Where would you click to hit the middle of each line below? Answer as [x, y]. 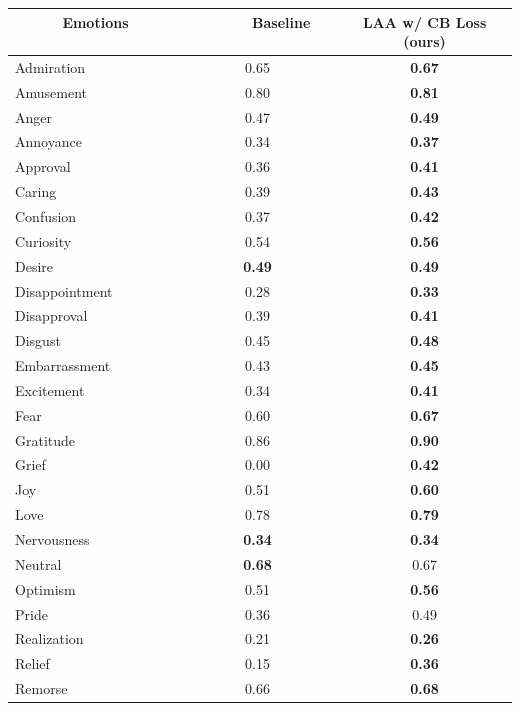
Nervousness [52, 538]
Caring [36, 191]
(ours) [424, 41]
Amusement [51, 91]
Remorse [41, 688]
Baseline [281, 21]
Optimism [45, 588]
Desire [34, 265]
